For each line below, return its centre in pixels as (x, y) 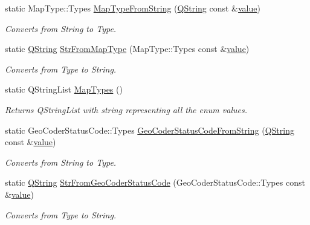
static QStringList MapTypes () (64, 89)
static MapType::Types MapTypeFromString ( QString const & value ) (133, 8)
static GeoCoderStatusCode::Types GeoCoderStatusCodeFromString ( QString (150, 130)
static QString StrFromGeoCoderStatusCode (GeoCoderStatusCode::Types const (155, 182)
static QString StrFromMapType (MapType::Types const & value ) (127, 49)
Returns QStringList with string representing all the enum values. (126, 109)
